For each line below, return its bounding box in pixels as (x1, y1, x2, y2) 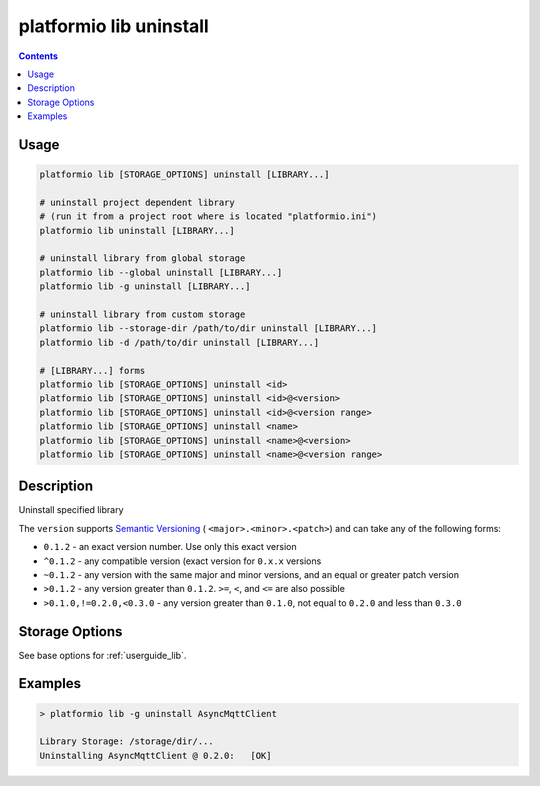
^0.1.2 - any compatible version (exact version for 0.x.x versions (43, 555, 322, 567)
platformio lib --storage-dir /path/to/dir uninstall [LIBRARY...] (39, 323, 378, 334)
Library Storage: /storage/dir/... (39, 736, 214, 747)
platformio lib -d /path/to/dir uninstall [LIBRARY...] (39, 336, 320, 348)
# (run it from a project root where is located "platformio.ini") (39, 211, 378, 222)
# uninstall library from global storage (39, 253, 246, 264)
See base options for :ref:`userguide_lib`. (18, 649, 187, 661)
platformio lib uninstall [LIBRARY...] (39, 225, 235, 236)
